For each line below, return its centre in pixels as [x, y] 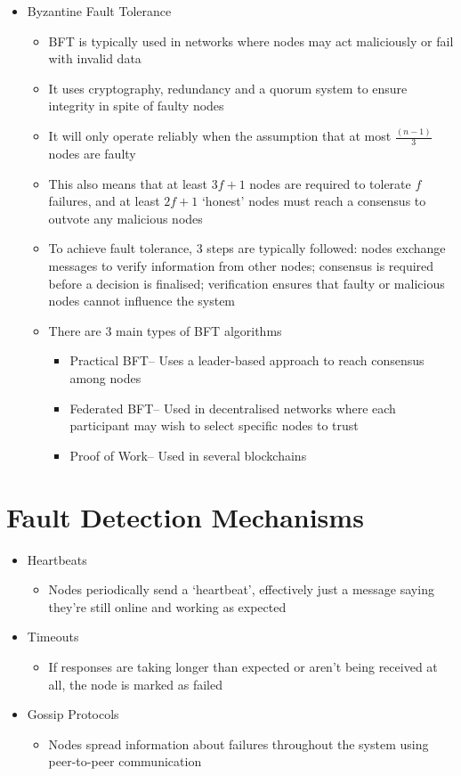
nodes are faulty [92, 154]
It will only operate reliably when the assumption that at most [220, 136]
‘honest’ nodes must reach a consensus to [314, 201]
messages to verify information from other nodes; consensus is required [241, 266]
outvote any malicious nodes [125, 218]
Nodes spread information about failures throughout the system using [239, 743]
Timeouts [53, 637]
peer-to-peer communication [125, 761]
